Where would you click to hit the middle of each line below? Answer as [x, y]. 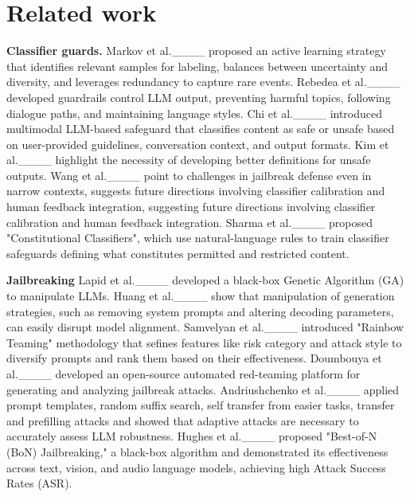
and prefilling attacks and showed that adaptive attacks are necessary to [183, 420]
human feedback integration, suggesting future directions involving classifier [191, 207]
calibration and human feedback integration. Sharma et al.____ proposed [189, 222]
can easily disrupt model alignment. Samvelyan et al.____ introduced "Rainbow [205, 327]
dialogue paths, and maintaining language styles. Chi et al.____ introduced [195, 113]
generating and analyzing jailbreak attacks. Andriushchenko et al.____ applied [203, 389]
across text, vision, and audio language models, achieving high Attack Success [196, 467]
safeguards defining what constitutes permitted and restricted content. [178, 253]
